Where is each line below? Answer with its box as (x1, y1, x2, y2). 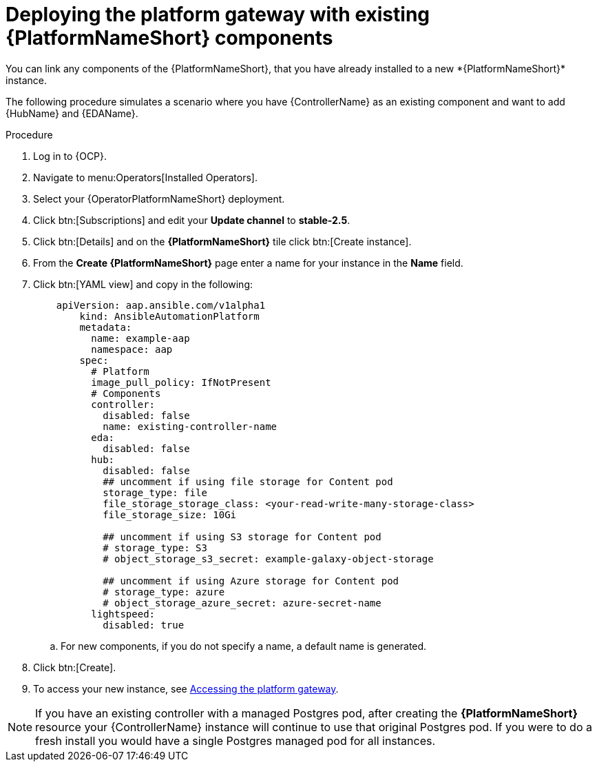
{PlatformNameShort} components (6, 26, 333, 50)
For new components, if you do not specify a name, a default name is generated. (61, 640, 427, 652)
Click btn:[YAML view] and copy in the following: (33, 278, 253, 290)
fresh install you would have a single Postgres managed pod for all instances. (35, 733, 436, 748)
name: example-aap (91, 332, 190, 344)
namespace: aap (91, 343, 173, 355)
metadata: (79, 321, 132, 333)
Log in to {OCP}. (33, 150, 107, 162)
